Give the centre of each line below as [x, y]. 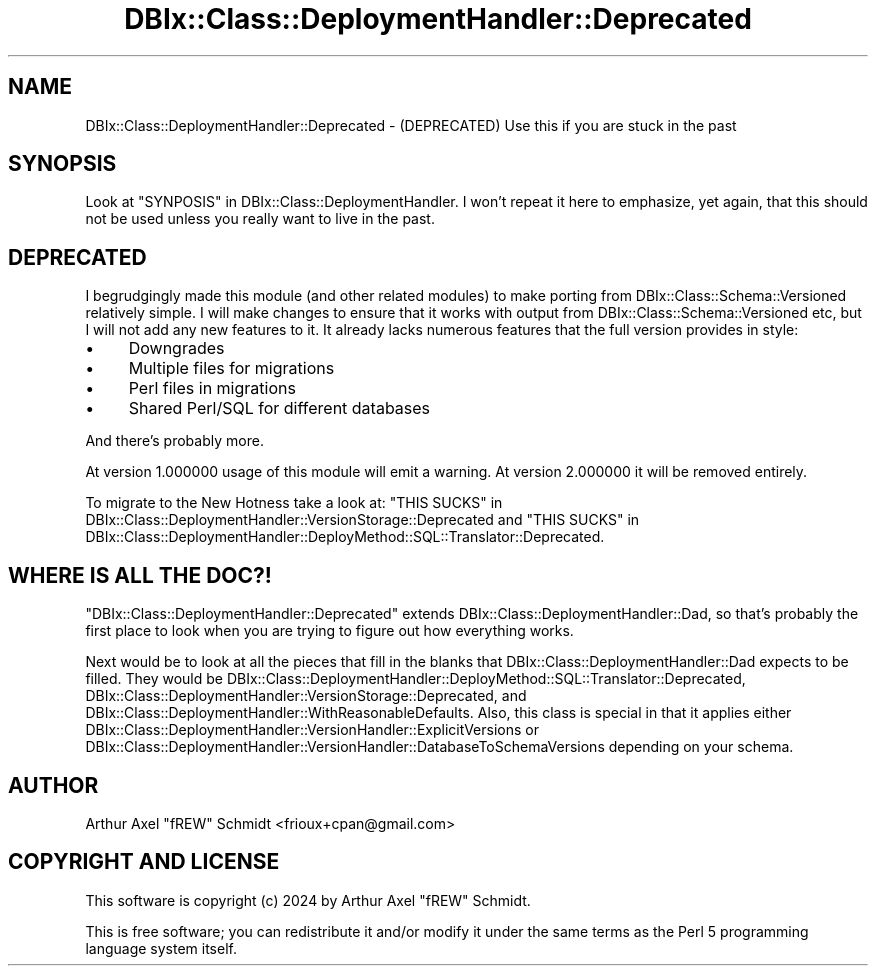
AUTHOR [53, 785]
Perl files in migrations [212, 388]
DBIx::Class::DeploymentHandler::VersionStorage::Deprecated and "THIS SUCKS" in [362, 520]
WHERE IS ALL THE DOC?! [140, 575]
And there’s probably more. [174, 441]
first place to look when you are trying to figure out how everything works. [329, 631]
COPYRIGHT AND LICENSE [144, 862]
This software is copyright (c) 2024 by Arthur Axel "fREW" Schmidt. [308, 900]
